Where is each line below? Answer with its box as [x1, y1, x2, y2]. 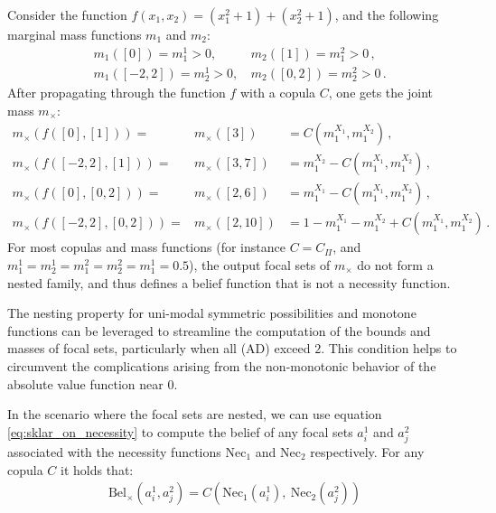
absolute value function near [7, 374, 164, 393]
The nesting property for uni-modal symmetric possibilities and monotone [7, 303, 416, 322]
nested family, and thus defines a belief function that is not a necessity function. [7, 273, 451, 292]
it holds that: [61, 460, 134, 479]
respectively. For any [310, 442, 425, 461]
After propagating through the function [7, 83, 226, 102]
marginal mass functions [7, 25, 142, 43]
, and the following [334, 5, 439, 23]
